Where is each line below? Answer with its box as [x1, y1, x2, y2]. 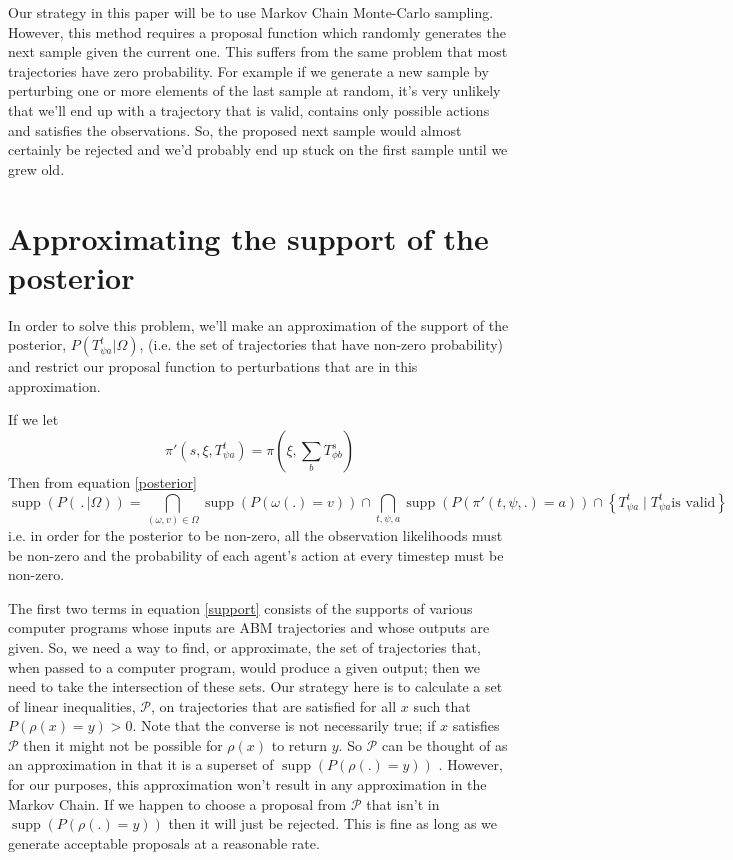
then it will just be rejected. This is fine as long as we [168, 813, 497, 834]
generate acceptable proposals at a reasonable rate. [8, 832, 320, 853]
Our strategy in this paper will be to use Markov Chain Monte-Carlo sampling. [8, 2, 494, 22]
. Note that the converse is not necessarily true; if [132, 715, 436, 736]
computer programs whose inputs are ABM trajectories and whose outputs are [8, 617, 490, 638]
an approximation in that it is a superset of [8, 754, 274, 775]
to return [271, 734, 328, 755]
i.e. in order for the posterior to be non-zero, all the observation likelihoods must [8, 524, 503, 545]
